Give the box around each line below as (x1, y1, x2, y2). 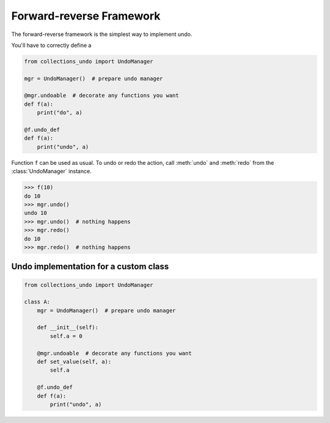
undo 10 (24, 209, 47, 217)
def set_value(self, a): (37, 358, 112, 366)
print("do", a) (37, 109, 82, 116)
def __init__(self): (37, 324, 99, 331)
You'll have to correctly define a (11, 42, 92, 49)
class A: (24, 298, 51, 305)
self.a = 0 (50, 333, 82, 339)
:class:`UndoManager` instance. (11, 168, 92, 175)
